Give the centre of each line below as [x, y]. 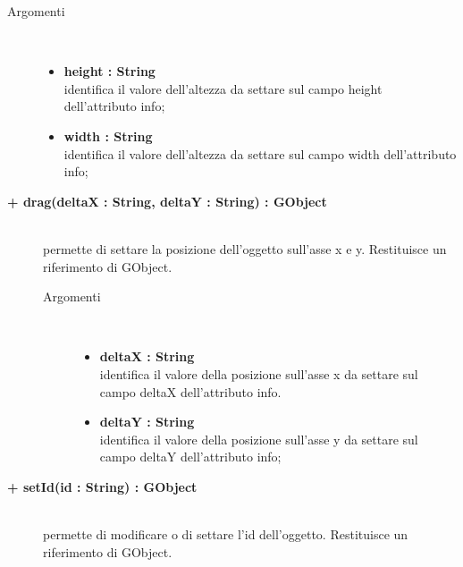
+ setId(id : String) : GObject [102, 486]
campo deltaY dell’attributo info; [190, 457]
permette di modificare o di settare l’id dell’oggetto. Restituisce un [226, 534]
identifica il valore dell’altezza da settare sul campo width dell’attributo [260, 153]
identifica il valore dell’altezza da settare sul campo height [223, 88]
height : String [109, 71]
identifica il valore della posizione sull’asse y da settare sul [259, 439]
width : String [108, 135]
